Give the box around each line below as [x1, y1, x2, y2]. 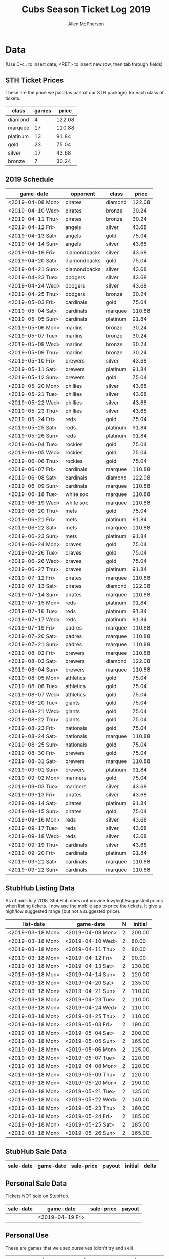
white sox [65, 491, 89, 498]
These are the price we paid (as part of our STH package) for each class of [5, 89, 164, 96]
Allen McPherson [68, 21, 104, 27]
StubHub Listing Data [5, 884, 75, 892]
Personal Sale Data [5, 1179, 67, 1188]
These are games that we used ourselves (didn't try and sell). [5, 1245, 135, 1251]
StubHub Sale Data [5, 1147, 67, 1156]
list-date [23, 921, 45, 928]
